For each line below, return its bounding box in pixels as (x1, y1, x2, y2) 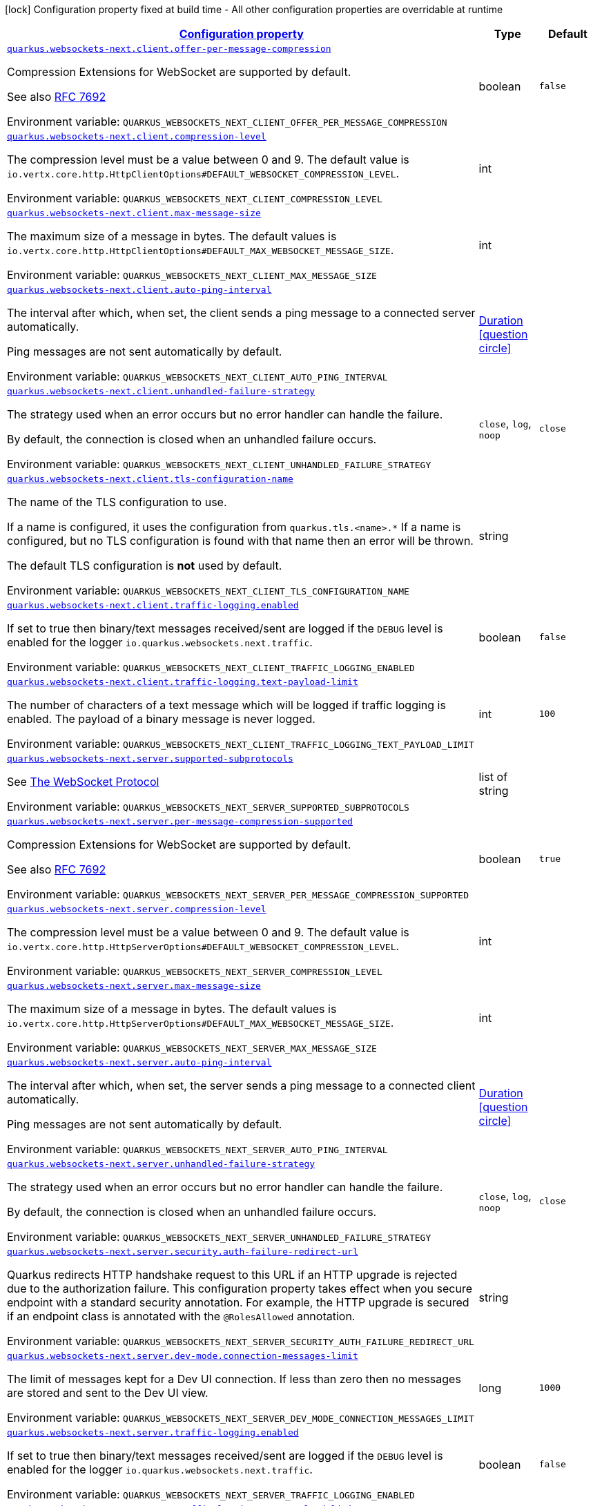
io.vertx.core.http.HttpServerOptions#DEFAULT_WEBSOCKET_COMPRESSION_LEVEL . (7, 939, 400, 953)
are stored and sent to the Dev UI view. (7, 1386, 208, 1400)
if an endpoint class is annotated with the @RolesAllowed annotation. (7, 1309, 356, 1323)
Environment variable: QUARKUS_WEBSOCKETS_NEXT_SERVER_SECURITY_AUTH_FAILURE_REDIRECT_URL (7, 1334, 474, 1348)
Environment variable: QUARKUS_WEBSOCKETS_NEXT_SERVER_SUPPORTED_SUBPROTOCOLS (7, 800, 409, 813)
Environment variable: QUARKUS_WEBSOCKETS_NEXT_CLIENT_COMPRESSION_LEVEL (7, 191, 382, 205)
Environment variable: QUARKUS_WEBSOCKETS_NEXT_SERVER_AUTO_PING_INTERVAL (7, 1142, 388, 1156)
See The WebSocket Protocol (7, 775, 159, 789)
